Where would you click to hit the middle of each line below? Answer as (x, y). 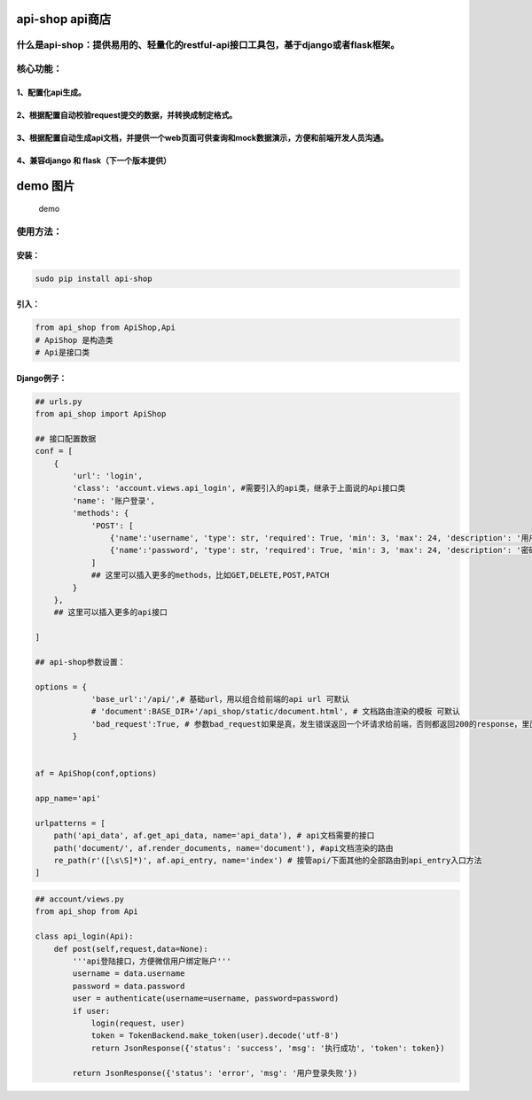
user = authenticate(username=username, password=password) (206, 999)
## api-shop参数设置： (80, 662)
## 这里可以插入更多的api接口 (110, 612)
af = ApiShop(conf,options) (96, 774)
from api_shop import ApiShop (101, 414)
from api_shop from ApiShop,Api (106, 328)
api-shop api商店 (63, 19)
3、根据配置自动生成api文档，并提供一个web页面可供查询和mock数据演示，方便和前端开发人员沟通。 (203, 137)
